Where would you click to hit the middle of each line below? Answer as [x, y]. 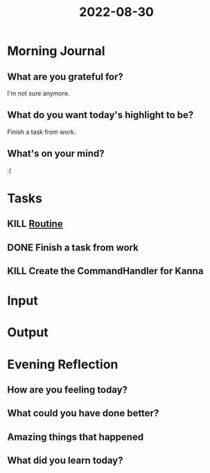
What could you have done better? [83, 413]
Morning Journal [56, 51]
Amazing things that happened [76, 437]
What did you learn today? [65, 461]
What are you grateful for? [65, 77]
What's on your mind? [56, 154]
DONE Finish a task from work [73, 247]
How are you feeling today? [68, 389]
